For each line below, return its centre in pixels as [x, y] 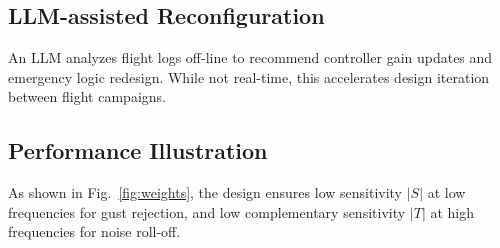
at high [452, 211]
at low [446, 192]
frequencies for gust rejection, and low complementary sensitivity [207, 211]
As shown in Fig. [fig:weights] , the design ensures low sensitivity [205, 192]
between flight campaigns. [87, 96]
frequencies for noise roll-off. [94, 231]
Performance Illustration [138, 150]
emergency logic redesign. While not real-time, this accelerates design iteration [249, 76]
